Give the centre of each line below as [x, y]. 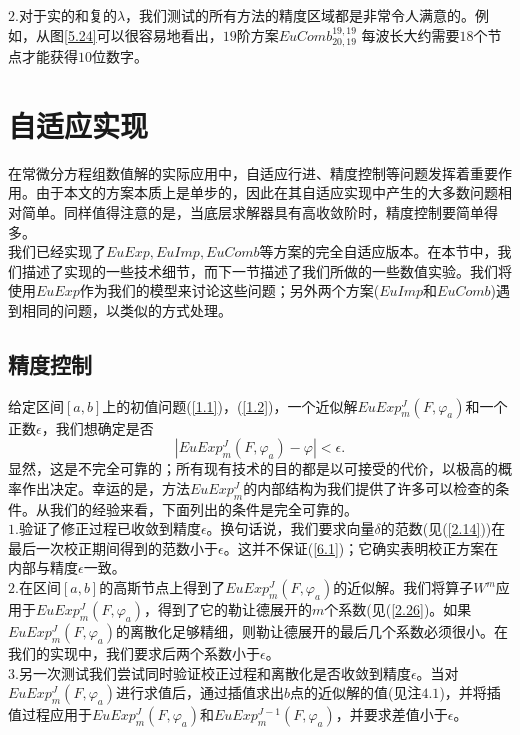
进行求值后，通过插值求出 [200, 692]
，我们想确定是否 [97, 427]
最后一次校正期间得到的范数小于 [113, 547]
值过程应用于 [50, 714]
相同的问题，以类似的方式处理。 [126, 309]
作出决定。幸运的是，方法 [105, 487]
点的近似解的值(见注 [356, 692]
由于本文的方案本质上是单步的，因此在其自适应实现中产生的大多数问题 [266, 192]
